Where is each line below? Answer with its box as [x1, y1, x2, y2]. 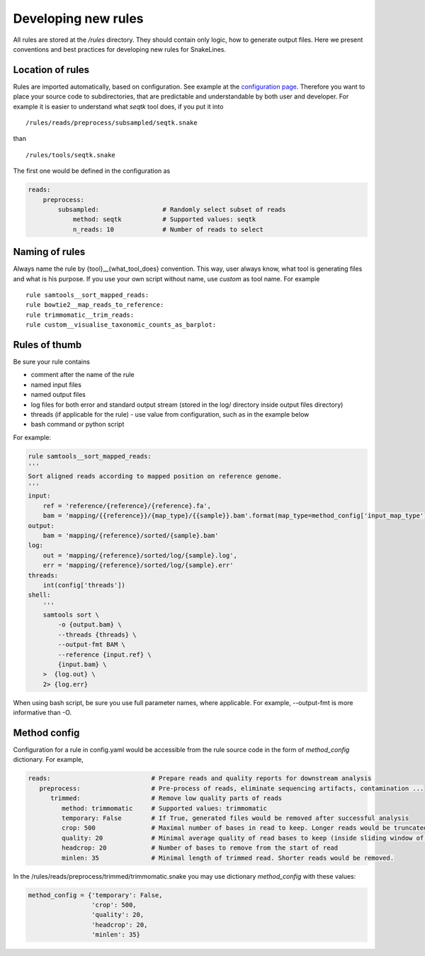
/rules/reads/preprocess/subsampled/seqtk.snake [25, 119, 198, 127]
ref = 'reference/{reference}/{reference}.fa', [42, 502, 212, 510]
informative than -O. [13, 709, 72, 717]
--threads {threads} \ [57, 631, 137, 639]
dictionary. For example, [13, 755, 84, 764]
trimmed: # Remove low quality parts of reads [50, 794, 283, 802]
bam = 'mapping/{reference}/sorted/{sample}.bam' [42, 532, 219, 539]
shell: [28, 591, 51, 599]
